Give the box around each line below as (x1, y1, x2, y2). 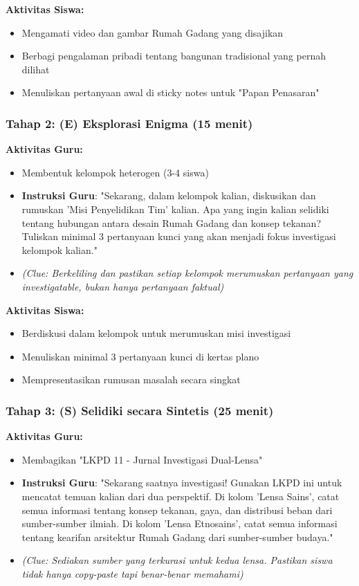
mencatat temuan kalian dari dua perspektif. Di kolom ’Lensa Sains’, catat (21, 488, 340, 503)
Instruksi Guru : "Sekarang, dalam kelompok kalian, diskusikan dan (21, 188, 316, 203)
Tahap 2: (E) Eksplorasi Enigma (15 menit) (6, 114, 253, 131)
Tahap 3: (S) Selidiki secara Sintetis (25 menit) (6, 401, 274, 419)
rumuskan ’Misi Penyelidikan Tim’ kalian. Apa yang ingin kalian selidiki (21, 201, 329, 216)
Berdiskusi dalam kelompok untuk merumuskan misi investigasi (21, 326, 291, 340)
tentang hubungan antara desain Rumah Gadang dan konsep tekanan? (21, 215, 322, 230)
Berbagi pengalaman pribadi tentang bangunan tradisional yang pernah (21, 48, 326, 63)
